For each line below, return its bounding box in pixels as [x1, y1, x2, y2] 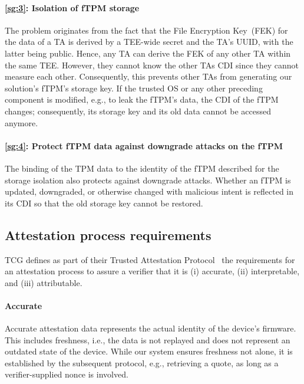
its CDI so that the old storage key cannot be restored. [5, 196, 203, 209]
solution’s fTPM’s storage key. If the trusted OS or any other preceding [5, 81, 263, 94]
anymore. [5, 116, 38, 129]
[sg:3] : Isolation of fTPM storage [5, 1, 140, 14]
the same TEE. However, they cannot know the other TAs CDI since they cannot [5, 58, 299, 71]
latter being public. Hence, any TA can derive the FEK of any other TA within [5, 47, 291, 59]
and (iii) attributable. [5, 276, 82, 288]
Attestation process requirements [5, 225, 212, 244]
